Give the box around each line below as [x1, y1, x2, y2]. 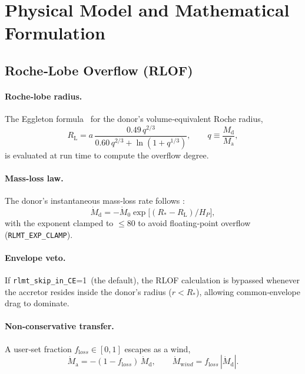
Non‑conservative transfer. [5, 320, 114, 332]
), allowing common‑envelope [196, 285, 300, 297]
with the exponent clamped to [5, 216, 114, 229]
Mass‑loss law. [5, 171, 64, 184]
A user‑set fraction [5, 342, 72, 355]
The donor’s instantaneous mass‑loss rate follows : [5, 194, 185, 207]
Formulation [5, 21, 105, 45]
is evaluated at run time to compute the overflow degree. [5, 148, 209, 161]
